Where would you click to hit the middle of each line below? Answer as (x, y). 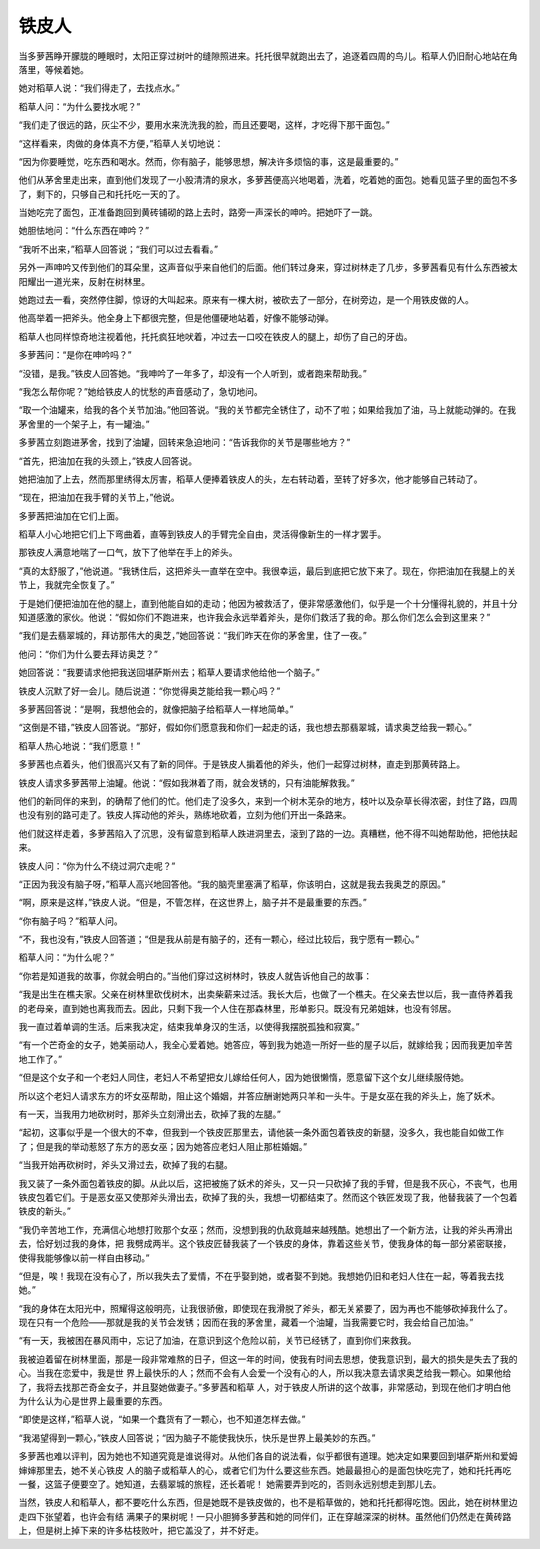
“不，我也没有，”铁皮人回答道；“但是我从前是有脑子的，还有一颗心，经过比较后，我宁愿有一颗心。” (219, 939)
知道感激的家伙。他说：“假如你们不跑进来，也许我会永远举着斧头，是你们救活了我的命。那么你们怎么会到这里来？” (254, 617)
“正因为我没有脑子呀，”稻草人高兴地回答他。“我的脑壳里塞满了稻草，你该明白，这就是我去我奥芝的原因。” (232, 884)
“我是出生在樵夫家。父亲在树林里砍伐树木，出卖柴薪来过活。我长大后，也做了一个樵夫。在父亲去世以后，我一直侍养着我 (266, 994)
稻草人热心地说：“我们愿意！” (79, 746)
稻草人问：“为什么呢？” (66, 957)
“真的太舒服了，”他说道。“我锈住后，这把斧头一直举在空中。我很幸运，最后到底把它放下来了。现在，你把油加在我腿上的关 (267, 571)
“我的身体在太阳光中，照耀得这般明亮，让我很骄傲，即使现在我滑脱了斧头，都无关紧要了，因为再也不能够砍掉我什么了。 (266, 1308)
